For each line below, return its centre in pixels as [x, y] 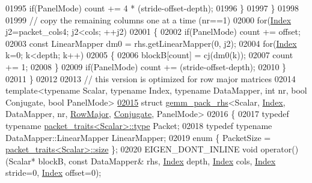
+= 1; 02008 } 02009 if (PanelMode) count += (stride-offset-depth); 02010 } [146, 66]
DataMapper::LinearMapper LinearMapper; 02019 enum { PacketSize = [138, 137]
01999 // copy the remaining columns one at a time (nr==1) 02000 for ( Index [148, 19]
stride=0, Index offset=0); [54, 172]
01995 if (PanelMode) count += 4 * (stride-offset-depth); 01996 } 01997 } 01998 [152, 8]
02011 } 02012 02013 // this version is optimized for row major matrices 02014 [151, 78]
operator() [280, 149]
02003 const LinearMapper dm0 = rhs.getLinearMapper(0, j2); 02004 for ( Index [151, 43]
